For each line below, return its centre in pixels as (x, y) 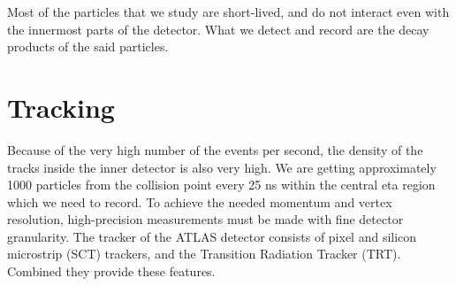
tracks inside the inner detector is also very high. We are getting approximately (222, 167)
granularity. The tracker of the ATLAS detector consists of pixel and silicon (212, 236)
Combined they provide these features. (111, 271)
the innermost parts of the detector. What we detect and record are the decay (218, 29)
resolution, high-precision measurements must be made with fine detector (205, 219)
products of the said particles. (88, 46)
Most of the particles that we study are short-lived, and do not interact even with (228, 12)
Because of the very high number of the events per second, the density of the (215, 149)
